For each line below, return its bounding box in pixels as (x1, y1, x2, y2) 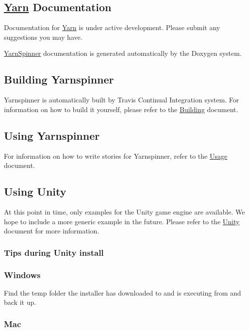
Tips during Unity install (4, 246, 104, 258)
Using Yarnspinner (4, 128, 100, 143)
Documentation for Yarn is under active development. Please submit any (4, 22, 220, 33)
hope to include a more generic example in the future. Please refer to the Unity (4, 216, 240, 226)
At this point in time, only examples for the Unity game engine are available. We (4, 206, 245, 216)
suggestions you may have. (4, 32, 83, 42)
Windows (4, 268, 41, 281)
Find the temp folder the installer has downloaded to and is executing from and (4, 287, 241, 298)
